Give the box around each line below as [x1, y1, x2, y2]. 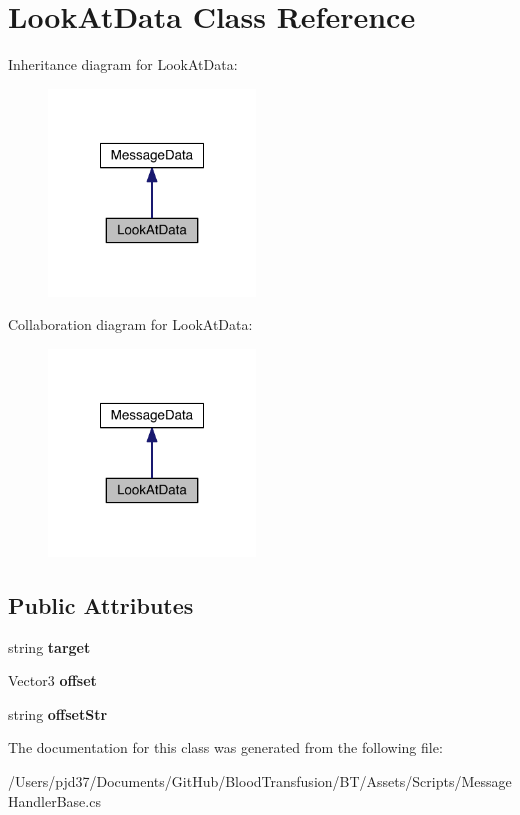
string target [8, 636, 91, 657]
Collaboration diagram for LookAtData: [8, 314, 253, 335]
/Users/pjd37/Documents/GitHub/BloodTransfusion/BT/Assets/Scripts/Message [8, 771, 512, 792]
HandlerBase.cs [8, 790, 101, 811]
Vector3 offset [8, 670, 97, 691]
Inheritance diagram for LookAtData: [8, 54, 238, 75]
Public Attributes [8, 589, 194, 620]
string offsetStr [8, 703, 108, 724]
